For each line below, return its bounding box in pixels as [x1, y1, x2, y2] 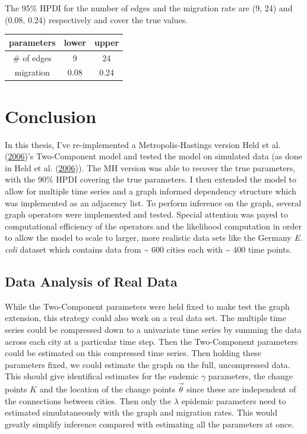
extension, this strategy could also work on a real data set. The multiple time [5, 312, 286, 324]
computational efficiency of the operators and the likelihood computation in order [5, 219, 302, 232]
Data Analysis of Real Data [5, 272, 178, 290]
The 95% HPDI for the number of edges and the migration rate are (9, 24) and [5, 2, 293, 14]
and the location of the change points [39, 383, 176, 395]
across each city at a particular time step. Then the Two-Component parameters [5, 335, 298, 347]
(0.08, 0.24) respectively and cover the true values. [5, 13, 188, 26]
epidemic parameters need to [181, 394, 286, 407]
